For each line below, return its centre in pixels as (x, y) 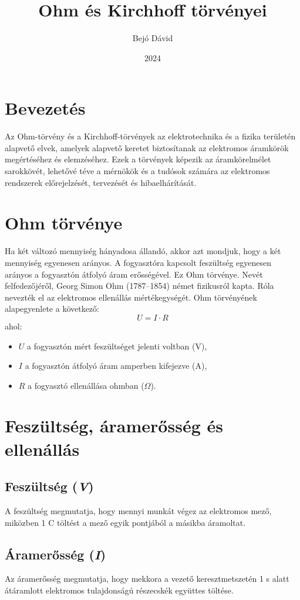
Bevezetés (45, 108)
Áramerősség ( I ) (55, 554)
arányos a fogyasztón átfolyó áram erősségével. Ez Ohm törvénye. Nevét (134, 274)
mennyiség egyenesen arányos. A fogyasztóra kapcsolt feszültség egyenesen (138, 262)
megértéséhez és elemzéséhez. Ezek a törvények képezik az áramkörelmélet (138, 159)
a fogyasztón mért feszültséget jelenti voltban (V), (117, 346)
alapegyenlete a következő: (52, 309)
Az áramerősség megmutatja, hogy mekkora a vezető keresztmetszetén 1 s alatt (147, 579)
